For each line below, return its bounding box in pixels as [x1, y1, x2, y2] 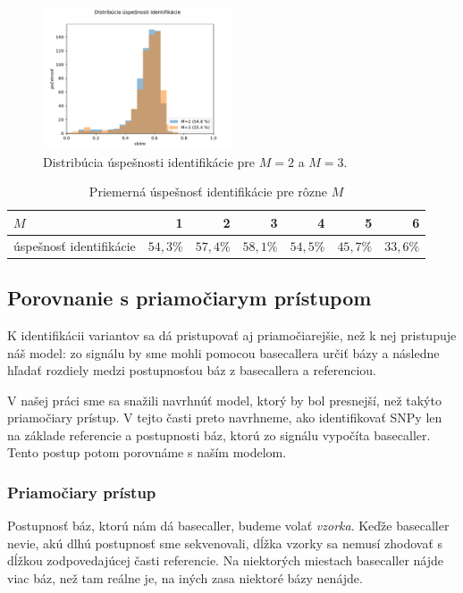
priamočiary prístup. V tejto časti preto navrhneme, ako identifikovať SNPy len [7, 408, 442, 427]
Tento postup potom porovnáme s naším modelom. [7, 443, 287, 462]
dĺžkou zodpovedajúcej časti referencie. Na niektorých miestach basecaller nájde [7, 551, 444, 570]
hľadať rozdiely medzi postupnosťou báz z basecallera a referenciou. [7, 361, 376, 380]
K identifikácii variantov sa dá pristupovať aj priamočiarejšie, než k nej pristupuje [7, 325, 457, 344]
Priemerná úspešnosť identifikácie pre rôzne [88, 182, 328, 201]
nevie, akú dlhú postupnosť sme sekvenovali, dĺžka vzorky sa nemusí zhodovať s [7, 533, 443, 552]
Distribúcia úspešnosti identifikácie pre [43, 152, 256, 171]
